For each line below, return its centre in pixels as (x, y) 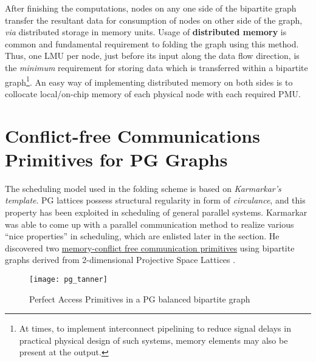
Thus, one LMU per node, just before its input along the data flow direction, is (152, 56)
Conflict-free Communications (132, 135)
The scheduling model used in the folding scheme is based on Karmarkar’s (143, 188)
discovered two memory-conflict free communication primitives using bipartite (150, 248)
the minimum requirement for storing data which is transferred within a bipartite (156, 67)
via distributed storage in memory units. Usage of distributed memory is (146, 32)
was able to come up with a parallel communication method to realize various (149, 224)
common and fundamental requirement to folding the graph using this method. (152, 43)
